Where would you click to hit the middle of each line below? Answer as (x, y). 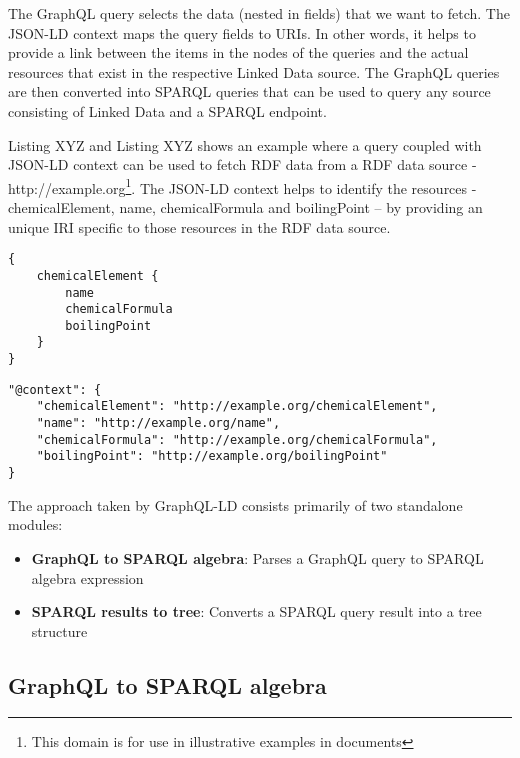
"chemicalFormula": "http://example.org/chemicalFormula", (237, 439)
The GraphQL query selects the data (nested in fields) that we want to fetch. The (259, 13)
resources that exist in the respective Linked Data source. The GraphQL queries (254, 71)
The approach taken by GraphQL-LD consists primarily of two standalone (235, 504)
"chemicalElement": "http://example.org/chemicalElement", (237, 406)
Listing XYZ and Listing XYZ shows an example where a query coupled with (245, 144)
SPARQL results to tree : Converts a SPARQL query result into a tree (256, 611)
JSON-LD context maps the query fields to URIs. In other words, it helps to (242, 32)
